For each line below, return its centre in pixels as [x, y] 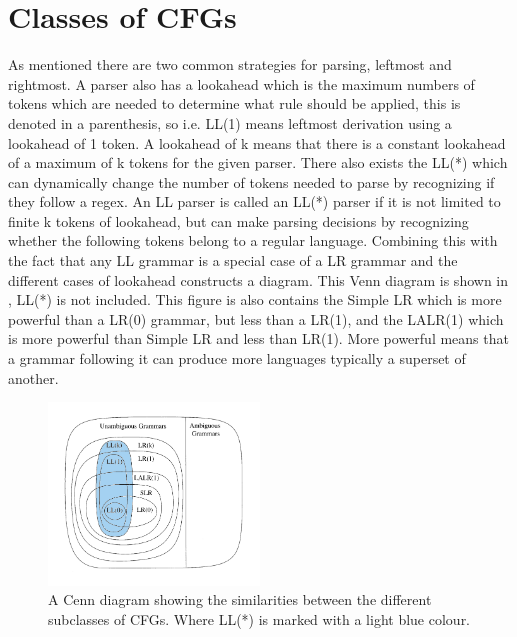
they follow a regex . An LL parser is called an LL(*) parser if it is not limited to [254, 201]
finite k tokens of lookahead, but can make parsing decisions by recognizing [238, 220]
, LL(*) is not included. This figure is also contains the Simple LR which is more [255, 299]
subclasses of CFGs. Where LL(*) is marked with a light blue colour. [259, 618]
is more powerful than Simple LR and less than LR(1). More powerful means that [258, 338]
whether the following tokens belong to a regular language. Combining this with [253, 240]
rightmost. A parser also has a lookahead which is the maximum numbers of [241, 83]
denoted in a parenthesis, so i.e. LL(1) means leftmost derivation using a [230, 122]
